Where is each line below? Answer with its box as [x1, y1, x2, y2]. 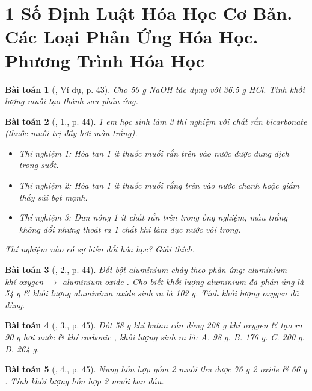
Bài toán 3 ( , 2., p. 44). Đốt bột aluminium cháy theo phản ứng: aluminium [5, 263, 287, 276]
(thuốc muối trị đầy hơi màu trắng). [5, 127, 138, 139]
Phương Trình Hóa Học [5, 48, 205, 72]
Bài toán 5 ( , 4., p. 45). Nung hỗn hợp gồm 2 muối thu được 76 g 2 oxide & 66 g [5, 363, 307, 375]
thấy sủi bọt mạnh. [19, 190, 88, 203]
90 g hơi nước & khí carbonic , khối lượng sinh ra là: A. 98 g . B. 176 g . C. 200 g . [5, 331, 305, 343]
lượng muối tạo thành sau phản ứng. [5, 95, 138, 107]
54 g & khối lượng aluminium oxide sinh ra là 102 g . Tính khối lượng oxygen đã [5, 287, 299, 299]
